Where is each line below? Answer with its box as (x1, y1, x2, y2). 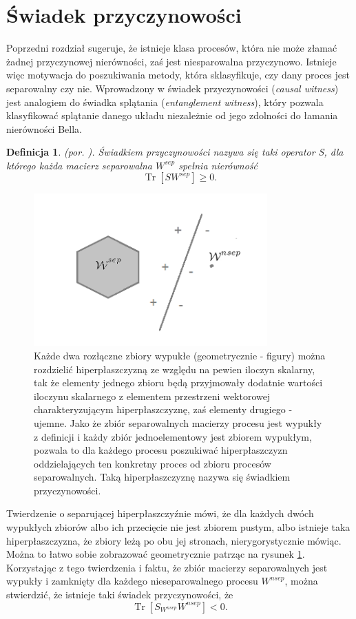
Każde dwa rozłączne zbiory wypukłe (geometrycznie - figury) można (34, 348, 326, 362)
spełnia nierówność (178, 158, 258, 172)
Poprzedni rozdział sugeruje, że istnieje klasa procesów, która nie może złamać (6, 41, 337, 55)
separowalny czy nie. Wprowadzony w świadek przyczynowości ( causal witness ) (6, 81, 339, 95)
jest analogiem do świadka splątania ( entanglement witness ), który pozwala (6, 94, 324, 109)
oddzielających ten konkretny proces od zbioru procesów (34, 456, 271, 470)
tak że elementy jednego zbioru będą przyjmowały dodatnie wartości (34, 375, 323, 390)
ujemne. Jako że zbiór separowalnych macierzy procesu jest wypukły (34, 415, 322, 430)
